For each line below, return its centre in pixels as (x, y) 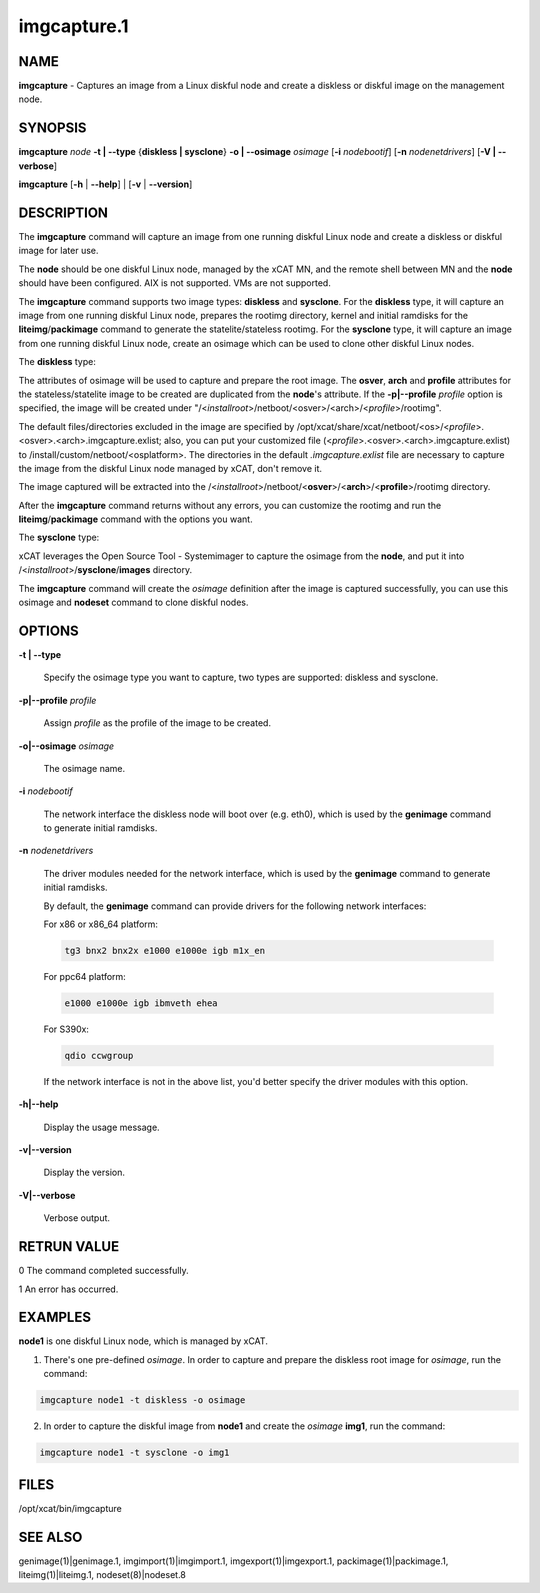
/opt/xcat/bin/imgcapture (70, 1508)
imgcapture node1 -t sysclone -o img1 (134, 1453)
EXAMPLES (55, 1317)
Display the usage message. (101, 1127)
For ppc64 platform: (85, 976)
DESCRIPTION (63, 212)
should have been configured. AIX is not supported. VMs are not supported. (175, 283)
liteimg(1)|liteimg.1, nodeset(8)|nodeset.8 (102, 1574)
